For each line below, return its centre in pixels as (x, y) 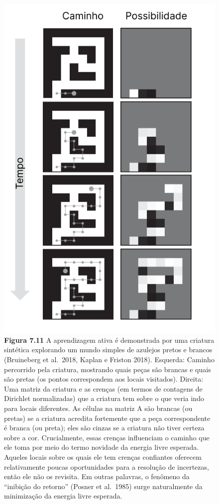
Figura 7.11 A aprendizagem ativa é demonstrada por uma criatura (109, 340)
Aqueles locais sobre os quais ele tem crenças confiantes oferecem (103, 457)
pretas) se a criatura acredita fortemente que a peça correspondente (107, 418)
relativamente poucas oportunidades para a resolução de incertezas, (107, 466)
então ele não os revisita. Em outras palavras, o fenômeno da (97, 476)
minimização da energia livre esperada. (63, 496)
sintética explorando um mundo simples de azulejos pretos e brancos (108, 350)
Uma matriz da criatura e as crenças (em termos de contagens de (103, 388)
